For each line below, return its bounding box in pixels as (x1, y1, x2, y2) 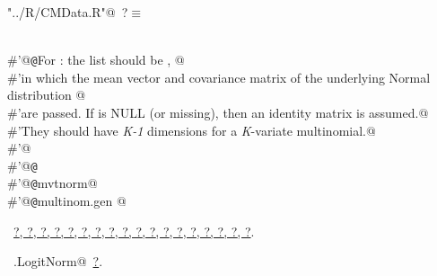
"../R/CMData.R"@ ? (7, 3, 128, 21)
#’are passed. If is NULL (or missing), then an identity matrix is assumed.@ (7, 103, 429, 122)
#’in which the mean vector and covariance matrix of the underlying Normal (7, 67, 431, 86)
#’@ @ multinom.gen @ (7, 191, 127, 210)
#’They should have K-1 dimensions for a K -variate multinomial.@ (7, 120, 376, 139)
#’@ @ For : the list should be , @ (7, 50, 185, 69)
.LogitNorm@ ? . (13, 252, 103, 271)
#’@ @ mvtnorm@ (7, 174, 98, 192)
